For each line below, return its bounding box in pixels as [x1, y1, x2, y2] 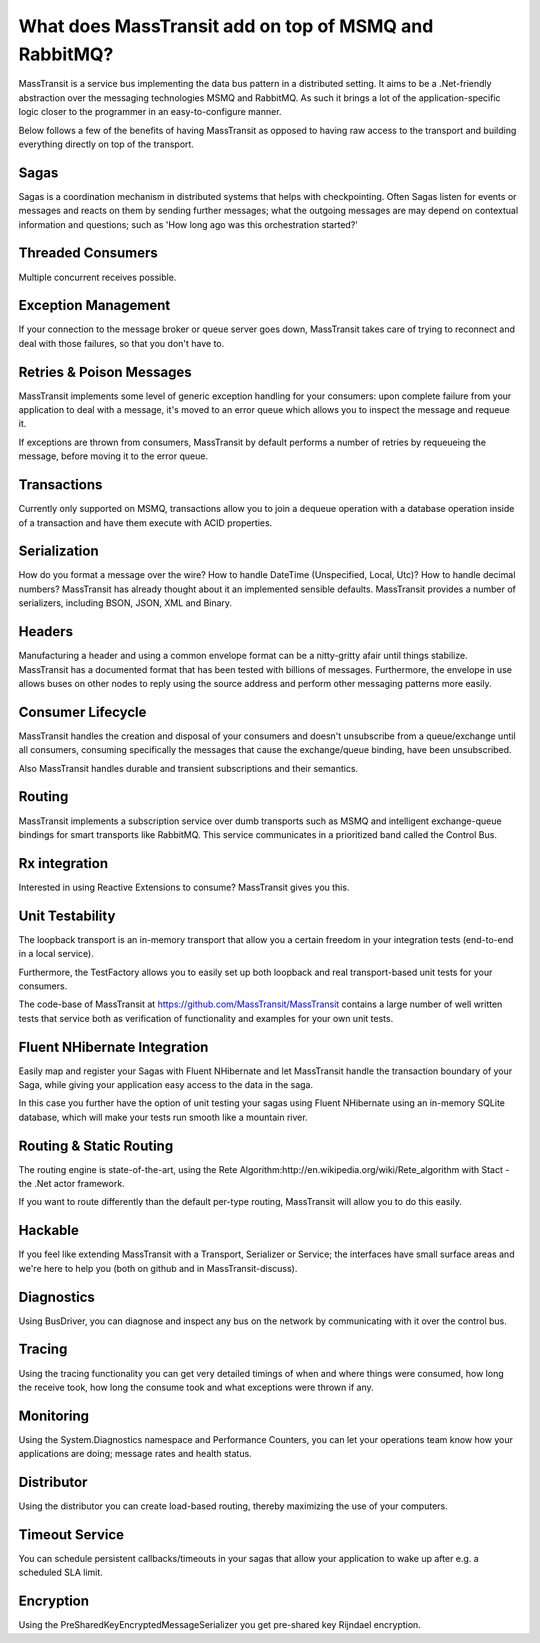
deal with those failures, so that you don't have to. [18, 337, 225, 349]
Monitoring [18, 1407, 90, 1424]
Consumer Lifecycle [18, 703, 147, 720]
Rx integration [18, 855, 109, 872]
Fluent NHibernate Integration [18, 1038, 209, 1055]
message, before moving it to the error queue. [18, 450, 209, 462]
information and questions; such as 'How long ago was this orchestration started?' [18, 218, 359, 230]
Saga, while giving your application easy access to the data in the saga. [18, 1078, 314, 1090]
